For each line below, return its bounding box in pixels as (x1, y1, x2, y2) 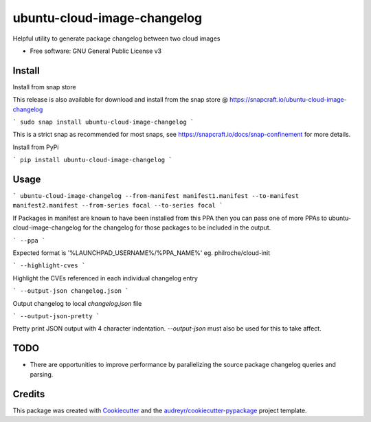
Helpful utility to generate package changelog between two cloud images (12, 34, 221, 43)
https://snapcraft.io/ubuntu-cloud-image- (229, 96, 347, 104)
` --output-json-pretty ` (12, 313, 100, 320)
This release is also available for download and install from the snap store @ (12, 96, 228, 104)
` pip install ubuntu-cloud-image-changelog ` (12, 156, 172, 164)
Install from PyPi (12, 143, 59, 151)
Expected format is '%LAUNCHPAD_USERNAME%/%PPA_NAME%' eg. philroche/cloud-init (12, 249, 271, 257)
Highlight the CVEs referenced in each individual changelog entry (12, 274, 199, 282)
